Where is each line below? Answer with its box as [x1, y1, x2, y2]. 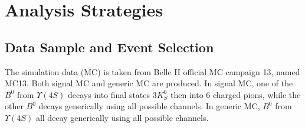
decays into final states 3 [67, 88, 157, 100]
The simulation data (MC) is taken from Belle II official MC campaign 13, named [5, 65, 300, 78]
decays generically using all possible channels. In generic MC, [38, 100, 260, 112]
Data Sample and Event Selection [5, 38, 214, 56]
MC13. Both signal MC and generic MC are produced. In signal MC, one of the [5, 77, 293, 89]
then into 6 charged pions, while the [170, 88, 301, 100]
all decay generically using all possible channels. [35, 111, 209, 123]
